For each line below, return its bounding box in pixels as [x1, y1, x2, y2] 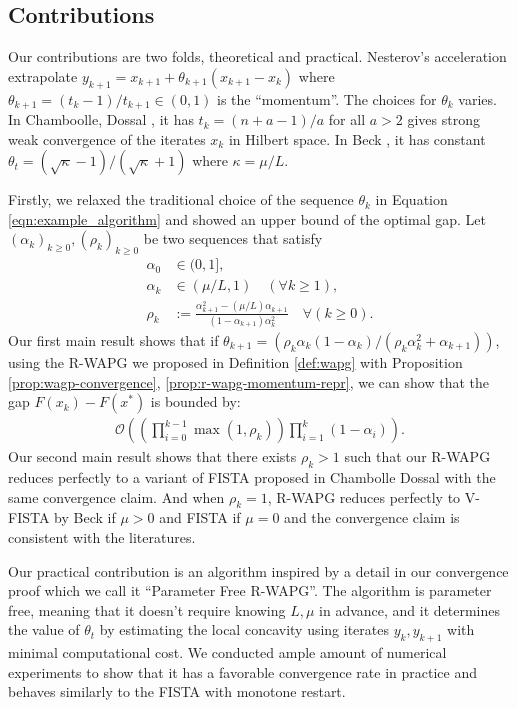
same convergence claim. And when [8, 486, 225, 507]
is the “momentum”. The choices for [217, 88, 437, 109]
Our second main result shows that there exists [8, 446, 297, 467]
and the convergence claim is [284, 507, 460, 528]
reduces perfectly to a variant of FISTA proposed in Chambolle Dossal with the [8, 466, 496, 487]
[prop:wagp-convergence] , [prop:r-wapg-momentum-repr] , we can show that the [8, 371, 489, 392]
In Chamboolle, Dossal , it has [8, 109, 194, 130]
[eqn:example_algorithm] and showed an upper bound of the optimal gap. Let [8, 208, 486, 229]
